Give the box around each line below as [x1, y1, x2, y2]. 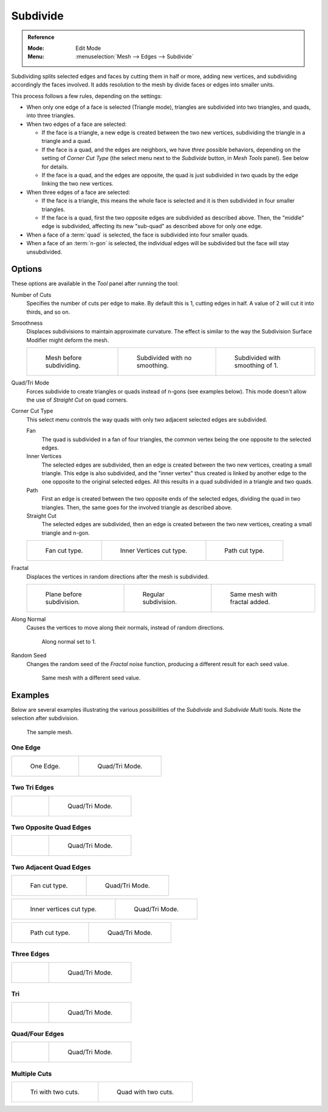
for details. [41, 163, 69, 170]
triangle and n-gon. [41, 529, 91, 537]
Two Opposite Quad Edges [11, 823, 91, 832]
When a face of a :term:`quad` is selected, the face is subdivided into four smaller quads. [26, 231, 249, 238]
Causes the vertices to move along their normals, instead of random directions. [26, 624, 225, 631]
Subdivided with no [136, 353, 192, 362]
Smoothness [11, 319, 43, 327]
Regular [142, 590, 165, 599]
